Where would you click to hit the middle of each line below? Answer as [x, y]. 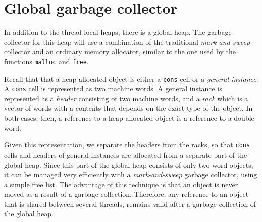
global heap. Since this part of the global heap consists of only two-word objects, [129, 164]
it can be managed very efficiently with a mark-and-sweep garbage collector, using [131, 174]
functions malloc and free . [46, 61]
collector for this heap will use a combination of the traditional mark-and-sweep [127, 42]
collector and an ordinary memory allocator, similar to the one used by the [120, 52]
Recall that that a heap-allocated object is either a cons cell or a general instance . [131, 78]
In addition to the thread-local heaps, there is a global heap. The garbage [118, 32]
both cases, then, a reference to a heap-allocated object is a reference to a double [129, 118]
